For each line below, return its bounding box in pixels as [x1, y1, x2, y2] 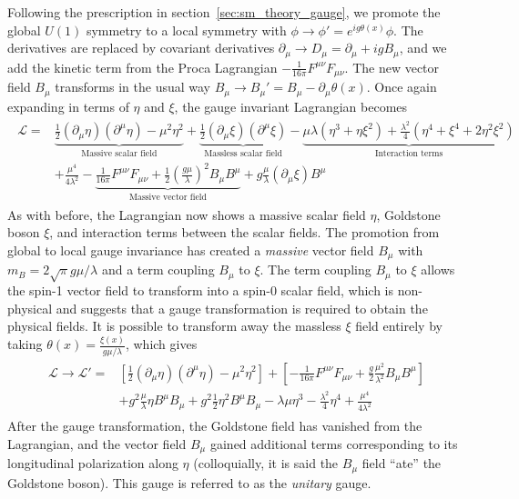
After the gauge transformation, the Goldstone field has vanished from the [7, 416, 422, 435]
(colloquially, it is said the [193, 454, 339, 473]
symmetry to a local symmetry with [86, 20, 287, 39]
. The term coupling [259, 260, 371, 279]
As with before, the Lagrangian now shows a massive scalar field [7, 205, 366, 224]
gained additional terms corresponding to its [209, 434, 458, 453]
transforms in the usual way [55, 77, 210, 96]
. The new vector [344, 57, 440, 76]
